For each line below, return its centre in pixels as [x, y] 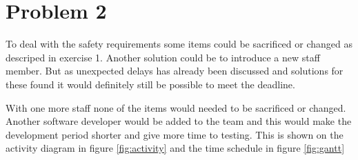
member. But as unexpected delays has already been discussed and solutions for [175, 71]
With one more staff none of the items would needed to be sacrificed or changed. [176, 107]
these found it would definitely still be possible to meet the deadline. [150, 84]
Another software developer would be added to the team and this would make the [179, 121]
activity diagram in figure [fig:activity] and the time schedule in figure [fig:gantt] [175, 148]
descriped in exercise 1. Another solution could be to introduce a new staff [163, 57]
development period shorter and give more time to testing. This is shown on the [175, 134]
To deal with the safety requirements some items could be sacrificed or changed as [179, 44]
